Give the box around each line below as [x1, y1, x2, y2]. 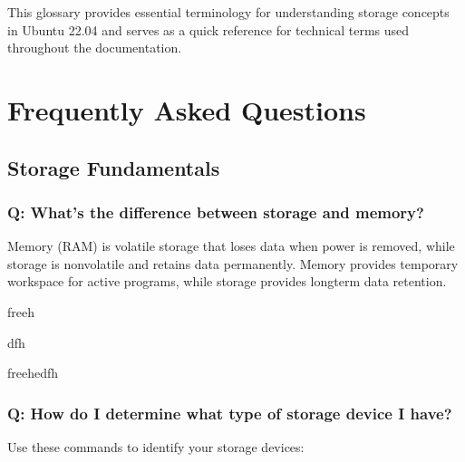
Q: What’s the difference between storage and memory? [7, 200, 424, 223]
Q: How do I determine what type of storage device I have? [7, 401, 452, 424]
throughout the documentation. [7, 38, 182, 57]
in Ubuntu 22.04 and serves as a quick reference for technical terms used [7, 20, 410, 39]
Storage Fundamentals [7, 153, 220, 181]
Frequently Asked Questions [7, 91, 366, 128]
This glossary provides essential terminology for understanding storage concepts [7, 3, 450, 21]
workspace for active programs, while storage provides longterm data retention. [7, 272, 447, 291]
